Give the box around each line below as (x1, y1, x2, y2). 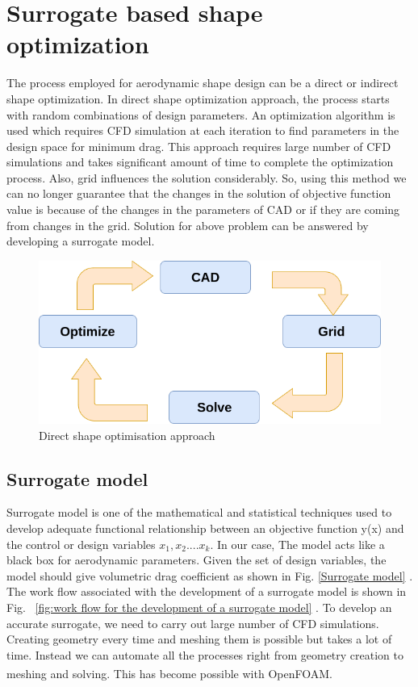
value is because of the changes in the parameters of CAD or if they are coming (6, 201, 400, 218)
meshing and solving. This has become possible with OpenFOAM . (6, 665, 332, 682)
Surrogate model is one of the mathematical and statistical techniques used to (6, 504, 392, 521)
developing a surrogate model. (6, 232, 155, 249)
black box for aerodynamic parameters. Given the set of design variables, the (6, 551, 387, 568)
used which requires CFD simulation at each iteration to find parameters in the (6, 122, 399, 139)
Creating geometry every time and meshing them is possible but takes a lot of (6, 630, 392, 647)
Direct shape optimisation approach (39, 426, 215, 443)
